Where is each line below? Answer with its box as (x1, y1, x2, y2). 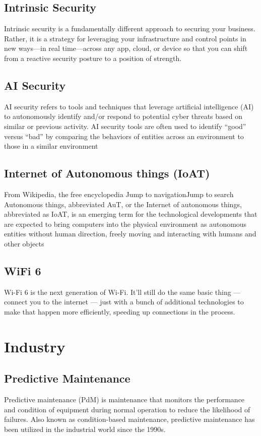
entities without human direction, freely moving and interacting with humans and (4, 228, 256, 239)
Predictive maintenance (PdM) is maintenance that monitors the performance (4, 394, 245, 405)
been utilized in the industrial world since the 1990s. (4, 423, 166, 434)
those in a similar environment (4, 141, 98, 151)
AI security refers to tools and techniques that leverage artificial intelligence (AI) (4, 101, 254, 111)
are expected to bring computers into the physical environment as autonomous (4, 218, 247, 229)
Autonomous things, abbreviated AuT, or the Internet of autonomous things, (4, 199, 242, 209)
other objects (4, 238, 44, 248)
